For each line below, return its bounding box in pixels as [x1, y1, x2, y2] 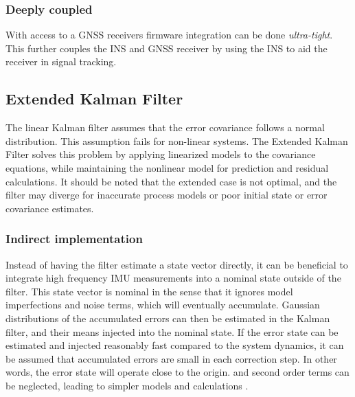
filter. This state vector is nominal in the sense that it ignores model [5, 284, 293, 298]
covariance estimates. [5, 201, 94, 215]
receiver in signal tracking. [5, 54, 117, 69]
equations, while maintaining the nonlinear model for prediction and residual [5, 160, 329, 174]
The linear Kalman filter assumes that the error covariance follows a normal [5, 120, 325, 135]
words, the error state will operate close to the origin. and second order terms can [5, 365, 350, 379]
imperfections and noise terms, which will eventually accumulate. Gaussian [5, 297, 320, 312]
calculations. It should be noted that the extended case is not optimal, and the [5, 174, 337, 188]
